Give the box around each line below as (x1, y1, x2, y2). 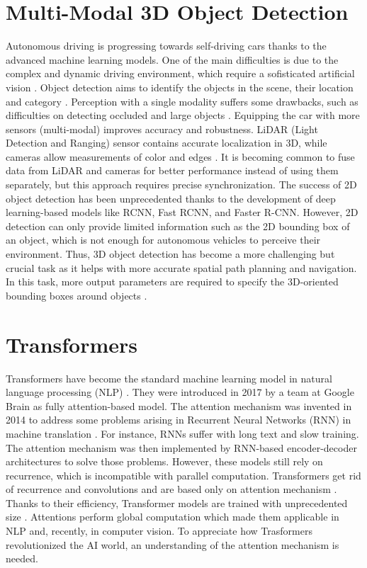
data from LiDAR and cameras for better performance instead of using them (6, 163, 339, 178)
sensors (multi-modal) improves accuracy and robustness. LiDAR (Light (6, 121, 318, 136)
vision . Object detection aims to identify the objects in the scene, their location (6, 79, 354, 94)
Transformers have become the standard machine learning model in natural (6, 370, 332, 385)
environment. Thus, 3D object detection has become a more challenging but (6, 246, 335, 261)
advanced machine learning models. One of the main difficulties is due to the (6, 52, 339, 67)
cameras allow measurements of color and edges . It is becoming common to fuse (6, 149, 355, 164)
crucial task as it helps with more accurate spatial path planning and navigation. (6, 260, 357, 275)
